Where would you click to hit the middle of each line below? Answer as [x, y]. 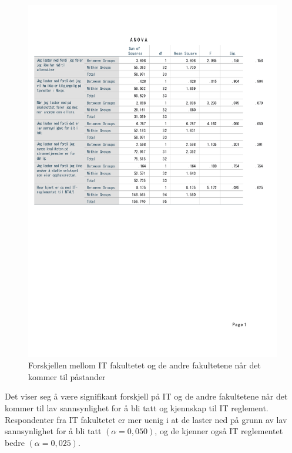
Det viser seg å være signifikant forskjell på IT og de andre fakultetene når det [146, 396]
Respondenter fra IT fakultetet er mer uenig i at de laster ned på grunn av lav [146, 419]
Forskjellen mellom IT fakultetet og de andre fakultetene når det [145, 365]
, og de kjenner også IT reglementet [219, 431]
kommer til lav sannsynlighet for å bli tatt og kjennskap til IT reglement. [137, 408]
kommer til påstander [67, 376]
